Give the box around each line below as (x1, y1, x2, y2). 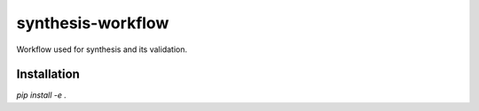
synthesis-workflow (16, 13, 169, 33)
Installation (16, 67, 80, 82)
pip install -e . (16, 90, 67, 100)
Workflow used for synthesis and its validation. (16, 44, 188, 55)
